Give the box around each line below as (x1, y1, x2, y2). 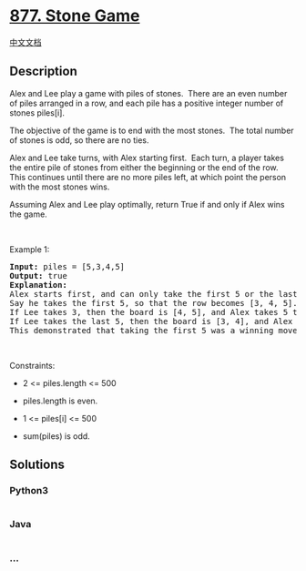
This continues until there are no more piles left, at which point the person (9, 171, 287, 182)
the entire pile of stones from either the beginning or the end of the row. (9, 161, 280, 173)
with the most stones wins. (9, 181, 110, 192)
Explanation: (9, 280, 68, 290)
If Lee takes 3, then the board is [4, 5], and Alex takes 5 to (9, 307, 303, 317)
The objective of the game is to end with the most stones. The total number (9, 125, 294, 136)
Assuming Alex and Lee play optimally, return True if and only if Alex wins (9, 199, 285, 209)
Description (9, 64, 77, 79)
